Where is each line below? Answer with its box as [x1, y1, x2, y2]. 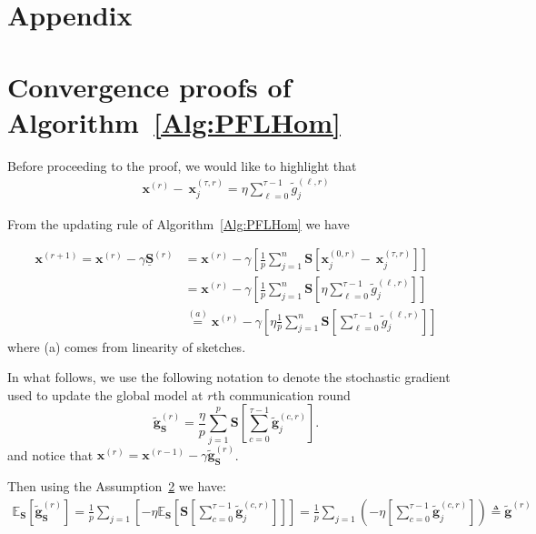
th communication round [213, 385, 351, 404]
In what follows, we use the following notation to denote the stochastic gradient [7, 368, 451, 387]
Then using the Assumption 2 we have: [7, 477, 226, 496]
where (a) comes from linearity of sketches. [7, 337, 246, 356]
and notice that [7, 445, 94, 464]
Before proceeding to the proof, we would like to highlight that [7, 156, 357, 175]
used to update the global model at [7, 385, 203, 404]
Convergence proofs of [7, 67, 292, 105]
